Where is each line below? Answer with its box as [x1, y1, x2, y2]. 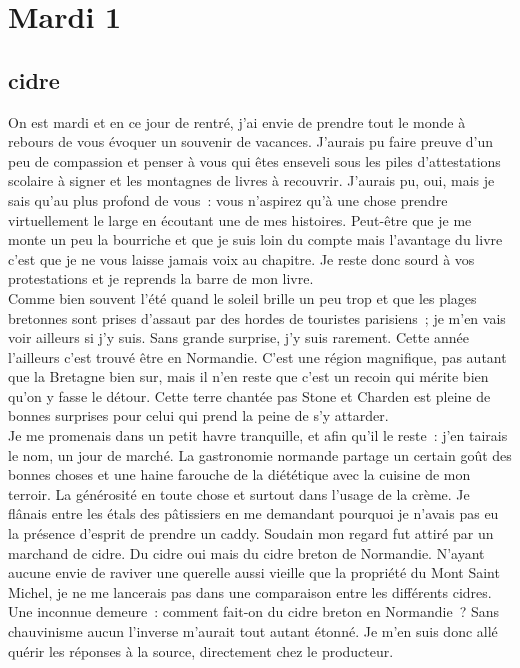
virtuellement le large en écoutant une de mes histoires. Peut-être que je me [8, 209, 472, 230]
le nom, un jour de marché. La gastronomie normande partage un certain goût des [8, 444, 512, 465]
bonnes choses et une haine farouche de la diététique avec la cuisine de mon [8, 464, 471, 485]
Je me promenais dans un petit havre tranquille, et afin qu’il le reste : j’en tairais [8, 425, 508, 446]
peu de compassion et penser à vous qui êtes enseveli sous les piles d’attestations [8, 150, 501, 171]
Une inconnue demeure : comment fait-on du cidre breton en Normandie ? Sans [8, 601, 500, 622]
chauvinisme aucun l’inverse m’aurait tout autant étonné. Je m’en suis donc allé [8, 621, 498, 642]
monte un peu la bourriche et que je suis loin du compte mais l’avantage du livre [8, 229, 503, 250]
